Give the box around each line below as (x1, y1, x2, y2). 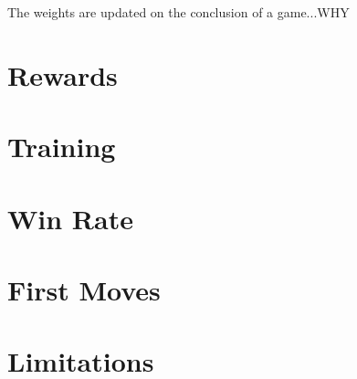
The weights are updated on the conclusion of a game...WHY (7, 3, 350, 21)
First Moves (7, 270, 161, 308)
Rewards (7, 56, 118, 93)
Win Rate (7, 199, 133, 237)
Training (7, 128, 116, 165)
